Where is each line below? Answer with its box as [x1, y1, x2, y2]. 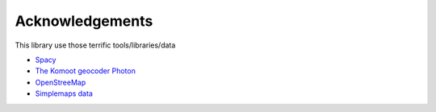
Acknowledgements [15, 12, 153, 30]
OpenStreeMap [35, 77, 86, 87]
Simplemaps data [35, 89, 93, 98]
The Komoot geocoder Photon [35, 66, 136, 76]
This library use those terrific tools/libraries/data [15, 40, 176, 50]
